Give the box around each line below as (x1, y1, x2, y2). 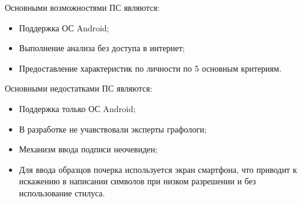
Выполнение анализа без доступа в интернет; (19, 42, 185, 54)
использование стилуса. (19, 186, 105, 199)
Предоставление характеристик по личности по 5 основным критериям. (19, 61, 282, 74)
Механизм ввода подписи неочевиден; (19, 143, 158, 155)
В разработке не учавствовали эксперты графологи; (19, 122, 207, 135)
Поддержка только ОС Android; (19, 102, 136, 114)
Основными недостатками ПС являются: (5, 82, 153, 95)
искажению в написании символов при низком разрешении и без (19, 175, 256, 187)
